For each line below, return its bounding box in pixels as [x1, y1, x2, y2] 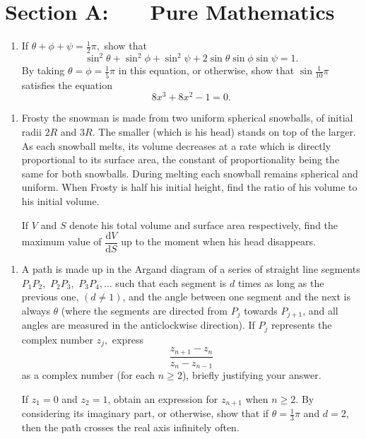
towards [244, 303, 278, 318]
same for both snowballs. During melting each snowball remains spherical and [21, 165, 358, 180]
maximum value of [21, 234, 102, 249]
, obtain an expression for [107, 391, 218, 406]
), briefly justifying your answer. [182, 368, 321, 382]
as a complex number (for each [21, 368, 155, 382]
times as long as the [237, 275, 324, 290]
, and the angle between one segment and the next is [122, 289, 351, 304]
